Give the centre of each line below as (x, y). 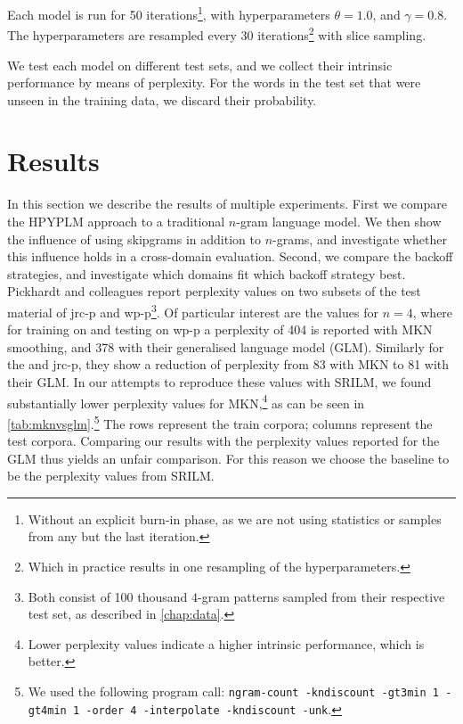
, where (433, 312)
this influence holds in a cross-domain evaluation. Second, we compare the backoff (230, 256)
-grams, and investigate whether (360, 239)
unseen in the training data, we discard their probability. (162, 99)
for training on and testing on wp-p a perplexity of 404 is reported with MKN (220, 329)
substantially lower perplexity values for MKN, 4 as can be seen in (186, 401)
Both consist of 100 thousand (108, 596)
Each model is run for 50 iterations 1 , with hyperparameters (169, 13)
